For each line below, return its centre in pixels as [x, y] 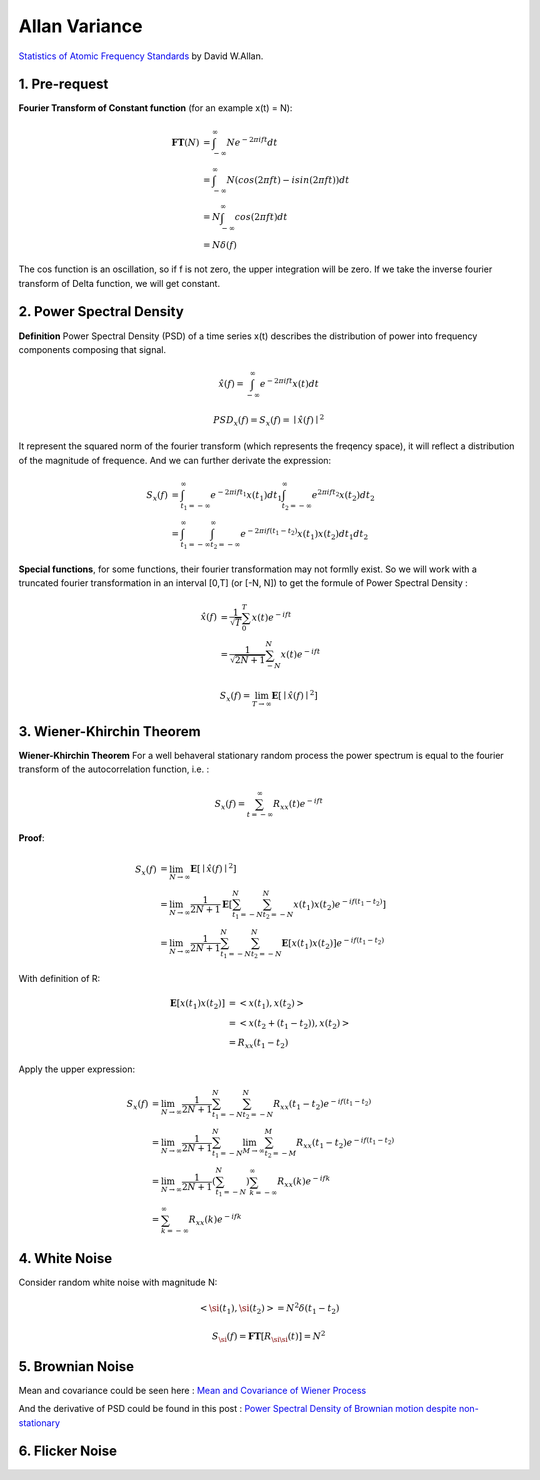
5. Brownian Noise [76, 1366]
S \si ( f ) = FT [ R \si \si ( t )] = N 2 [268, 1336]
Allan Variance [80, 26]
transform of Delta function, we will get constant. [119, 283]
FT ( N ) [185, 142]
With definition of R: [59, 978]
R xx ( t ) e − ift [298, 804]
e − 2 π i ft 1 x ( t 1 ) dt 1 [246, 495]
